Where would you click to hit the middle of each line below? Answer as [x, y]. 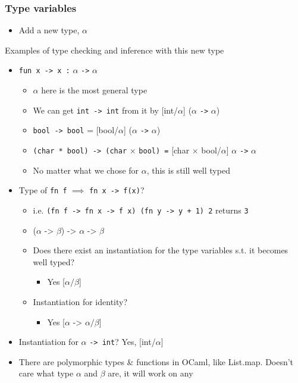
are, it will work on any [150, 373]
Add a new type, [49, 30]
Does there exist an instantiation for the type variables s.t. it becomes [161, 250]
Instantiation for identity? [80, 301]
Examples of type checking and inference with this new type [115, 50]
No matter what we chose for [86, 170]
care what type [46, 373]
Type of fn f [43, 190]
